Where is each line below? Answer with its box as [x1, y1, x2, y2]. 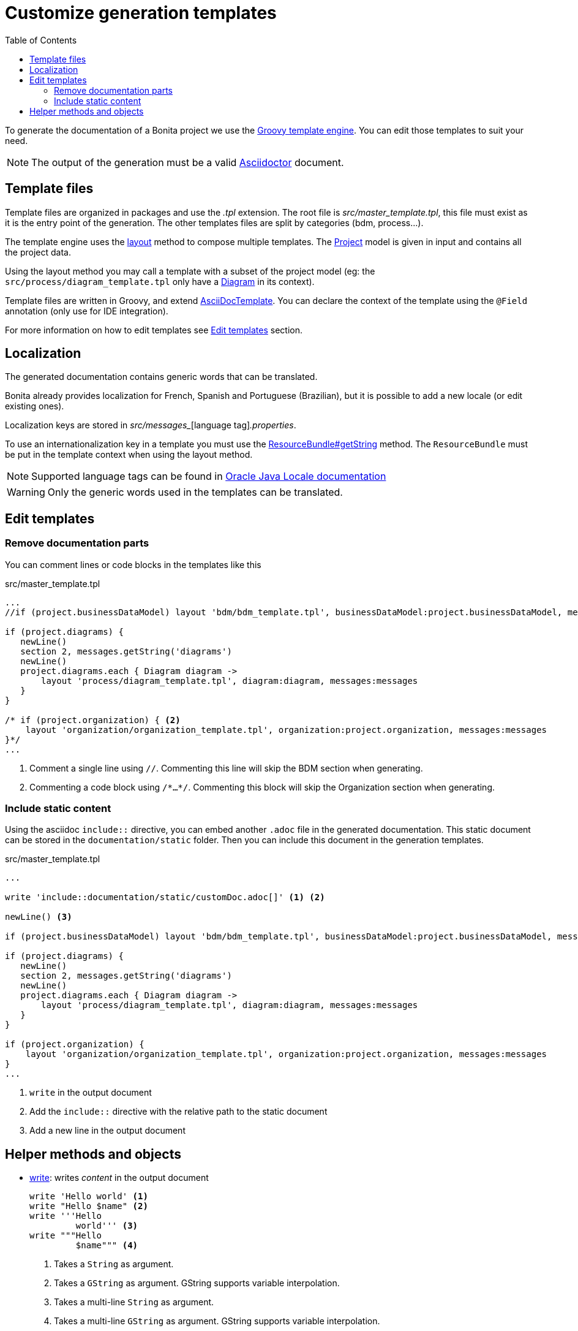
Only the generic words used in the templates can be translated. [47, 486, 343, 499]
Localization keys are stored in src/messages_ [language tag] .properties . [5, 420, 296, 431]
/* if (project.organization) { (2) [5, 715, 181, 725]
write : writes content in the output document [29, 1172, 209, 1183]
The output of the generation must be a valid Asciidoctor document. [31, 156, 344, 169]
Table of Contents [5, 34, 77, 45]
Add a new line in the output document [29, 1125, 186, 1136]
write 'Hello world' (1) [29, 1191, 148, 1202]
